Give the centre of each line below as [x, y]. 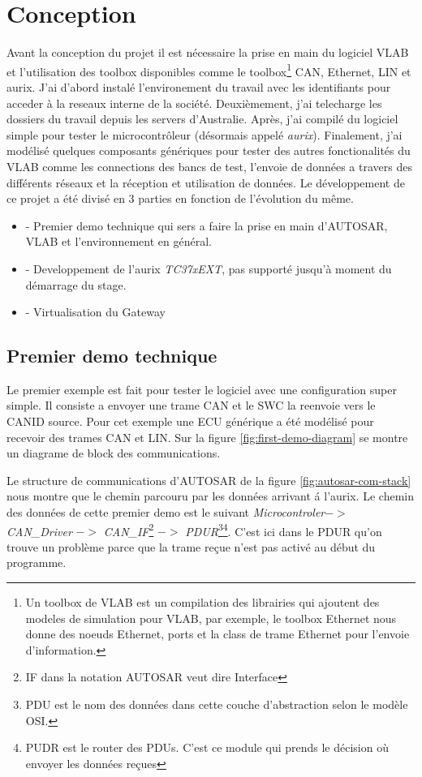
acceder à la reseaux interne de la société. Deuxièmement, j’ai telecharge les [194, 103]
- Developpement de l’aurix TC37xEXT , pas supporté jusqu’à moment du [209, 268]
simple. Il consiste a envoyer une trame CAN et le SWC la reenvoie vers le [191, 405]
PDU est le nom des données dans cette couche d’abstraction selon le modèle [217, 704]
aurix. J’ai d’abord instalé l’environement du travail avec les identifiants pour [199, 86]
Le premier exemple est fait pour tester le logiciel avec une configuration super [202, 389]
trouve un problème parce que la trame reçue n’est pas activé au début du [191, 546]
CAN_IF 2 [129, 530]
